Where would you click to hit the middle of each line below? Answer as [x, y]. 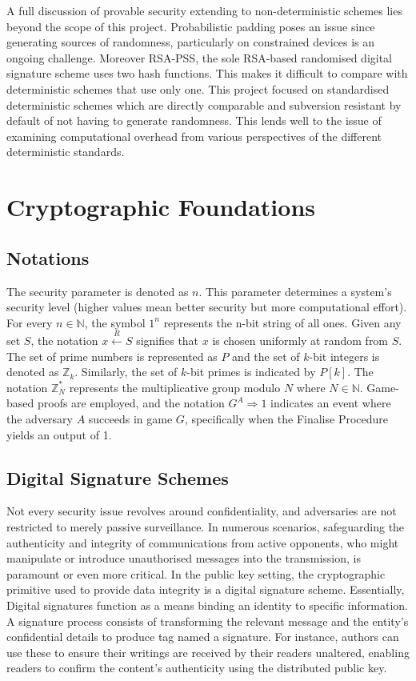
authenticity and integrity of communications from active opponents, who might [203, 542]
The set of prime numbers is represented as [112, 356]
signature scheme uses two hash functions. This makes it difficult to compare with [207, 73]
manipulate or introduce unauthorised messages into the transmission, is [184, 558]
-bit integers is [344, 356]
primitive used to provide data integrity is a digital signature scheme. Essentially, [206, 589]
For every [30, 322]
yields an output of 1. [59, 434]
